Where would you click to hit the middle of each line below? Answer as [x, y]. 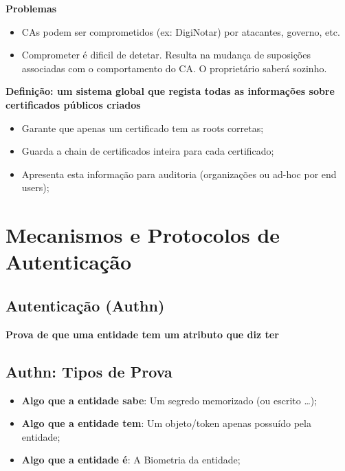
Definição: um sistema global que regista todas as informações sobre [170, 91]
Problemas [31, 8]
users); [35, 187]
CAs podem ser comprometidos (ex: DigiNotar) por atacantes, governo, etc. [181, 31]
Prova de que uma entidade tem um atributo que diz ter [142, 334]
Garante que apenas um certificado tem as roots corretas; [143, 128]
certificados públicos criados [73, 104]
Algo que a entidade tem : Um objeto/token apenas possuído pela [166, 423]
